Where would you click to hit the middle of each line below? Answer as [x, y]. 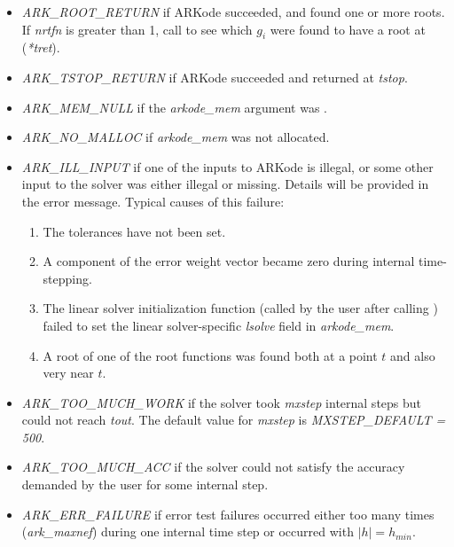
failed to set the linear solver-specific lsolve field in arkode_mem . [219, 325]
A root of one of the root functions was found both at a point [210, 355]
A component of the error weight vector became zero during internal [229, 261]
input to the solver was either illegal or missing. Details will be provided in [225, 184]
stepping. [67, 278]
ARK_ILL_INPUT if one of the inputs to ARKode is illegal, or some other [227, 166]
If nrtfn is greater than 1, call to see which [137, 29]
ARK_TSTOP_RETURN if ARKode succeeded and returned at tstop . [215, 77]
